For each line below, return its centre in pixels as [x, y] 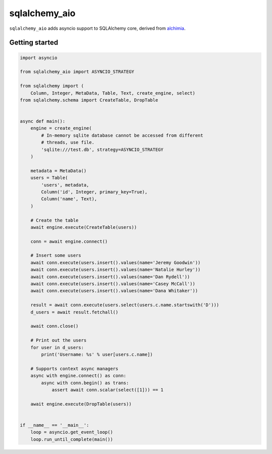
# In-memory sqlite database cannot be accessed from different [122, 135]
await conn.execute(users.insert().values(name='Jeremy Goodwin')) [116, 262]
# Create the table [55, 220]
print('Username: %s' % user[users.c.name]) [97, 354]
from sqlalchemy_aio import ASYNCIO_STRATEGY [77, 72]
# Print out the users [58, 340]
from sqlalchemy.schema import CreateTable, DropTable [89, 100]
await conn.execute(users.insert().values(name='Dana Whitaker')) [114, 291]
